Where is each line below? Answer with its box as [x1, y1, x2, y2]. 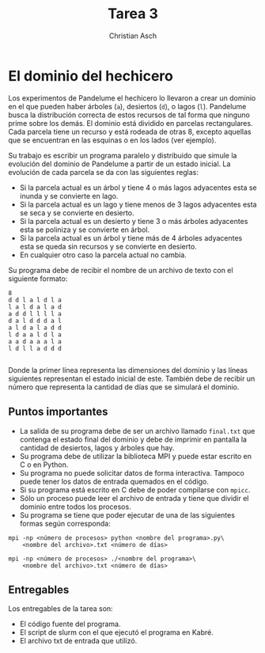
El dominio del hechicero [8, 66, 174, 85]
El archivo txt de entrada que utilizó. [19, 636, 138, 646]
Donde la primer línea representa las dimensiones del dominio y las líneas [8, 365, 248, 374]
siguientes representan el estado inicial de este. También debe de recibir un [8, 374, 256, 383]
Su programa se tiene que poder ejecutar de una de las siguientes [19, 510, 236, 519]
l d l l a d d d [8, 344, 62, 352]
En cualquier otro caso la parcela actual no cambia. [19, 250, 187, 260]
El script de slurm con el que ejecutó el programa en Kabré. [19, 628, 214, 637]
